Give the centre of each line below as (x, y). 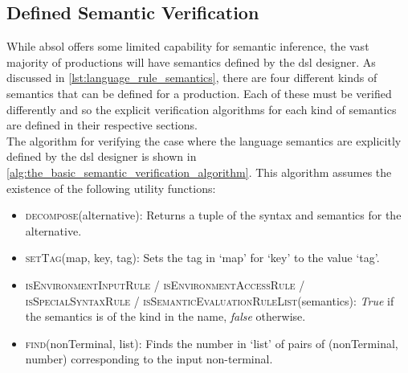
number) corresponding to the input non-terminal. (149, 359)
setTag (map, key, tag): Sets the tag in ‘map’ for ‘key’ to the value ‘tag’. (202, 258)
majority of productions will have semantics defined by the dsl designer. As (191, 61)
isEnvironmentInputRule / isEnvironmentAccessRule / (165, 284)
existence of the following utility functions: (111, 188)
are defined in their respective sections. (102, 125)
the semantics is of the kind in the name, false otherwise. (165, 316)
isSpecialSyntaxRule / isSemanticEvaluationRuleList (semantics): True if (210, 300)
